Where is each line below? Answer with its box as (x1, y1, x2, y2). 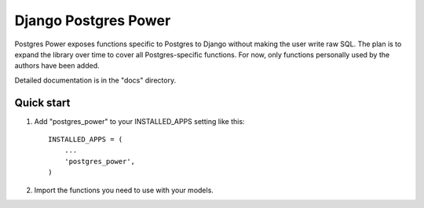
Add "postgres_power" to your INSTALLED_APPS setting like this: (34, 116, 245, 126)
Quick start (14, 96, 71, 109)
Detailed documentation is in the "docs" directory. (14, 75, 177, 85)
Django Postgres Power (14, 12, 171, 29)
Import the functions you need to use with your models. (34, 185, 214, 195)
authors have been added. (14, 61, 100, 71)
